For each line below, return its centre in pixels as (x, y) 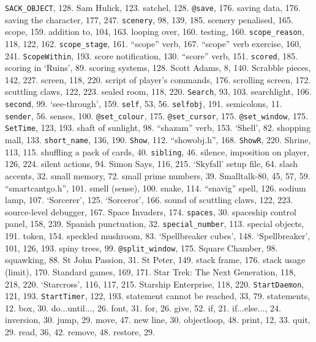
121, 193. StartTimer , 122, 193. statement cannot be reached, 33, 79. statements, (158, 296)
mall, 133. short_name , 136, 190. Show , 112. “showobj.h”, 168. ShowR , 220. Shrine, (158, 140)
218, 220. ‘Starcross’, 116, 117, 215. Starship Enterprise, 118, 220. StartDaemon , (155, 284)
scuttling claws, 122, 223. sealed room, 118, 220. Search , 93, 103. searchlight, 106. (158, 91)
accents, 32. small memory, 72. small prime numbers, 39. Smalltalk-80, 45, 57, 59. (158, 176)
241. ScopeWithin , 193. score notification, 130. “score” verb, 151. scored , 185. (152, 55)
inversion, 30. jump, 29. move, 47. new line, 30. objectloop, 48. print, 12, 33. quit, (158, 320)
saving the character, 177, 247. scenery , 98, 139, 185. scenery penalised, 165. (149, 19)
